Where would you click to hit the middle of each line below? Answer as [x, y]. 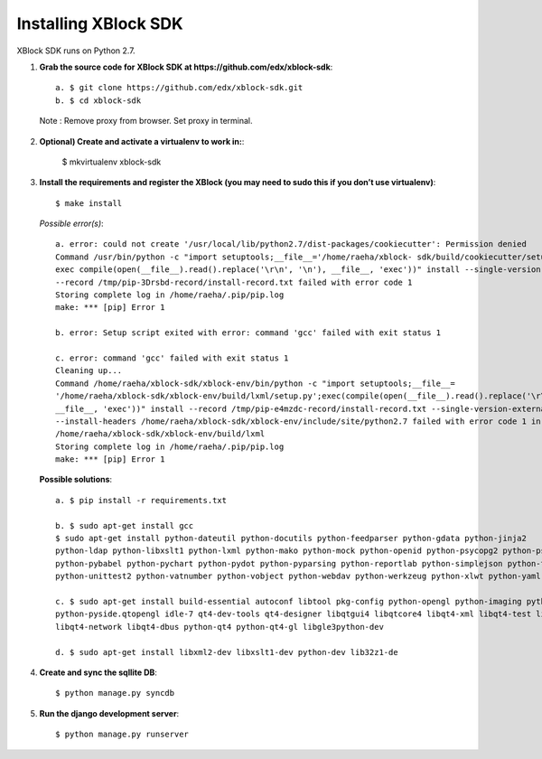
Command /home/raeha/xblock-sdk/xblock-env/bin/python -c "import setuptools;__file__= [256, 383]
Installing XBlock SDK [100, 23]
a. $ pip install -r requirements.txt [141, 500]
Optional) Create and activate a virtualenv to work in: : [142, 141]
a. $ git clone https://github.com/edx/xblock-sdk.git [179, 88]
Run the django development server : [109, 713]
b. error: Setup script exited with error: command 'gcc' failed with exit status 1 [248, 333]
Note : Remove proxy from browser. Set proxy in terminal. [146, 121]
